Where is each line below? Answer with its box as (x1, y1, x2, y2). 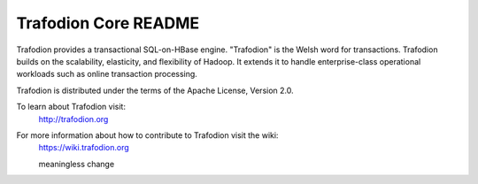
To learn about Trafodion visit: (16, 102, 126, 112)
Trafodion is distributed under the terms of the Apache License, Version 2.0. (16, 85, 294, 96)
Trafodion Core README (16, 13, 200, 33)
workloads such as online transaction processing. (16, 69, 198, 80)
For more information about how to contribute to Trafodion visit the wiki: (16, 129, 279, 141)
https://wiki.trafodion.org (38, 142, 130, 153)
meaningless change (38, 158, 115, 169)
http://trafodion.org (38, 113, 109, 124)
